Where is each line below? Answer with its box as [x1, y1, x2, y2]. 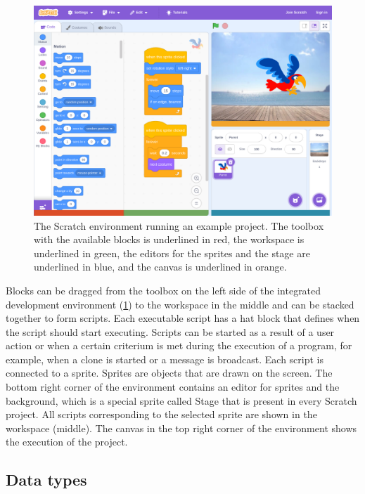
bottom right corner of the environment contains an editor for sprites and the [6, 379, 340, 394]
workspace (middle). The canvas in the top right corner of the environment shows [6, 420, 357, 435]
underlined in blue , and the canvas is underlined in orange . [34, 259, 287, 274]
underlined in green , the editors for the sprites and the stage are [34, 245, 310, 260]
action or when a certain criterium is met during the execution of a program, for [6, 338, 352, 353]
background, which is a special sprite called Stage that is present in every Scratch [6, 393, 357, 408]
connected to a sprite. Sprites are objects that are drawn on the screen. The [6, 365, 333, 380]
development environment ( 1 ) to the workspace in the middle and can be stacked [6, 297, 354, 311]
